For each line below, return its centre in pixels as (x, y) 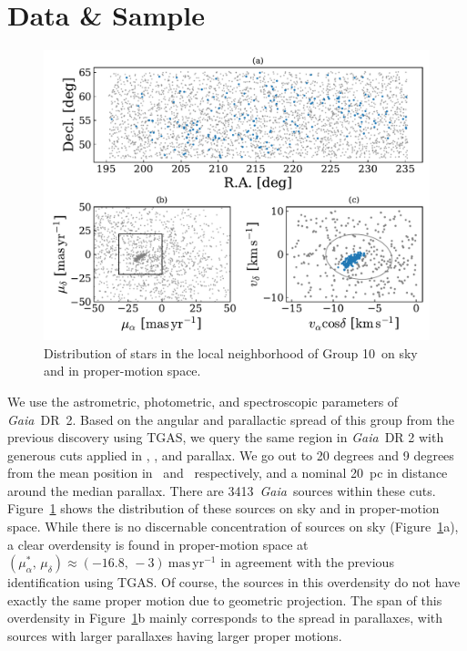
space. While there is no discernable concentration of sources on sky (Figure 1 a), (233, 527)
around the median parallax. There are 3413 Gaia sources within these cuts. (222, 490)
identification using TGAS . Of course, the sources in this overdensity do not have (234, 582)
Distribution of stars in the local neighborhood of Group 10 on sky (231, 352)
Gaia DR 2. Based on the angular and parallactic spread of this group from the (231, 419)
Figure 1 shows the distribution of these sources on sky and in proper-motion (223, 508)
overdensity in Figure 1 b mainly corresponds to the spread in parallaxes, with (225, 618)
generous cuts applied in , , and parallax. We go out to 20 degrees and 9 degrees (231, 455)
